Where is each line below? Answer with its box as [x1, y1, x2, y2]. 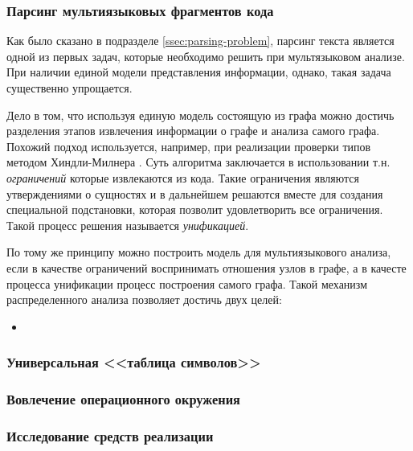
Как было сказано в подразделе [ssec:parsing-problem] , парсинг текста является [6, 32, 395, 49]
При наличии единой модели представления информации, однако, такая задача [6, 64, 391, 80]
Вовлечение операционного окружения [6, 389, 240, 409]
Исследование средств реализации [6, 425, 214, 445]
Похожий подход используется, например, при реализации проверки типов [6, 137, 371, 154]
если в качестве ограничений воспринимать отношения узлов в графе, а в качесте [6, 259, 407, 276]
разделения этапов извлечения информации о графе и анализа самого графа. [6, 122, 380, 139]
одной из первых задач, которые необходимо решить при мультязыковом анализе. [6, 47, 405, 64]
